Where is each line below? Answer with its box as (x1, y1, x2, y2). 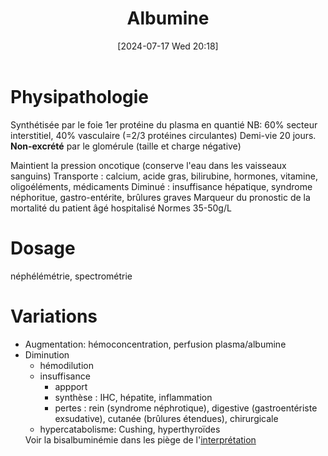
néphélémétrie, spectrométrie (10, 270, 133, 282)
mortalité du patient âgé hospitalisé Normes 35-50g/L (10, 202, 232, 214)
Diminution (24, 348, 70, 361)
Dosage (10, 237, 76, 259)
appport (54, 380, 88, 392)
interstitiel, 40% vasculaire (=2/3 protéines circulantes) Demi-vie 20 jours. (10, 129, 317, 141)
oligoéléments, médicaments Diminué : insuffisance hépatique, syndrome (10, 180, 313, 192)
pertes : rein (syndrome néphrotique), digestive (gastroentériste (54, 402, 318, 414)
